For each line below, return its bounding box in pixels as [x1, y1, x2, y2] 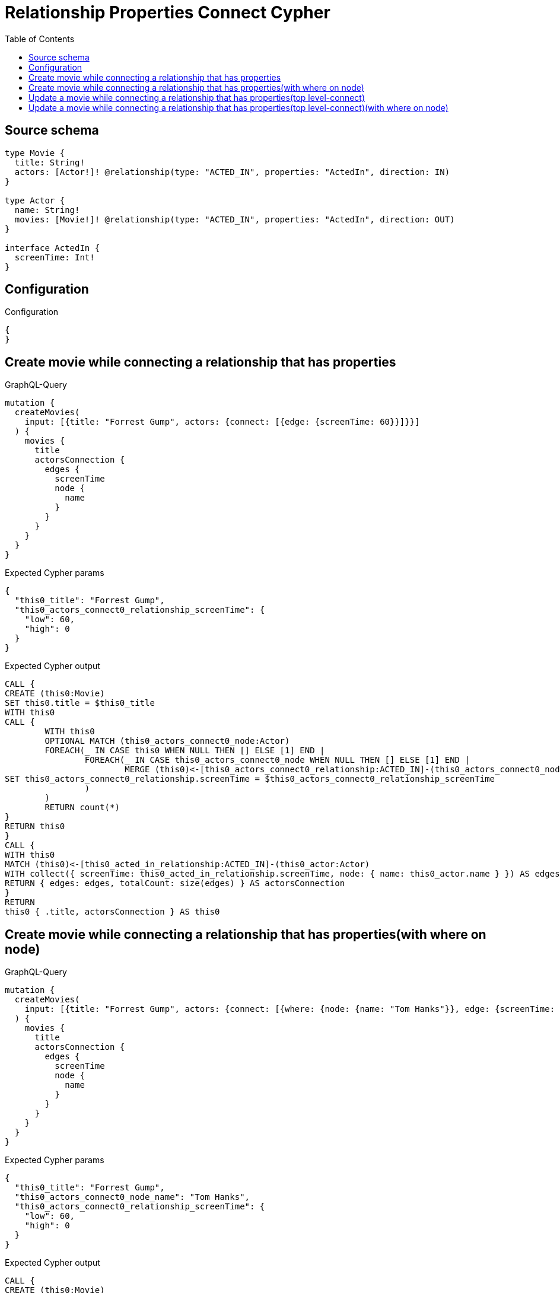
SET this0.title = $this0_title [5, 698, 155, 708]
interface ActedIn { [5, 243, 100, 253]
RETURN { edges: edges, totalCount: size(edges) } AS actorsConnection [5, 878, 345, 888]
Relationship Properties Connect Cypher [5, 2, 330, 23]
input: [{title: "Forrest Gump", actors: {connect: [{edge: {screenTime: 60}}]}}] [24, 417, 420, 427]
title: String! [14, 157, 85, 167]
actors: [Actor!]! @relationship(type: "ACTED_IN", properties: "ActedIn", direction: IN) [14, 167, 450, 177]
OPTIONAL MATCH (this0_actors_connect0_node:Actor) [44, 736, 290, 746]
